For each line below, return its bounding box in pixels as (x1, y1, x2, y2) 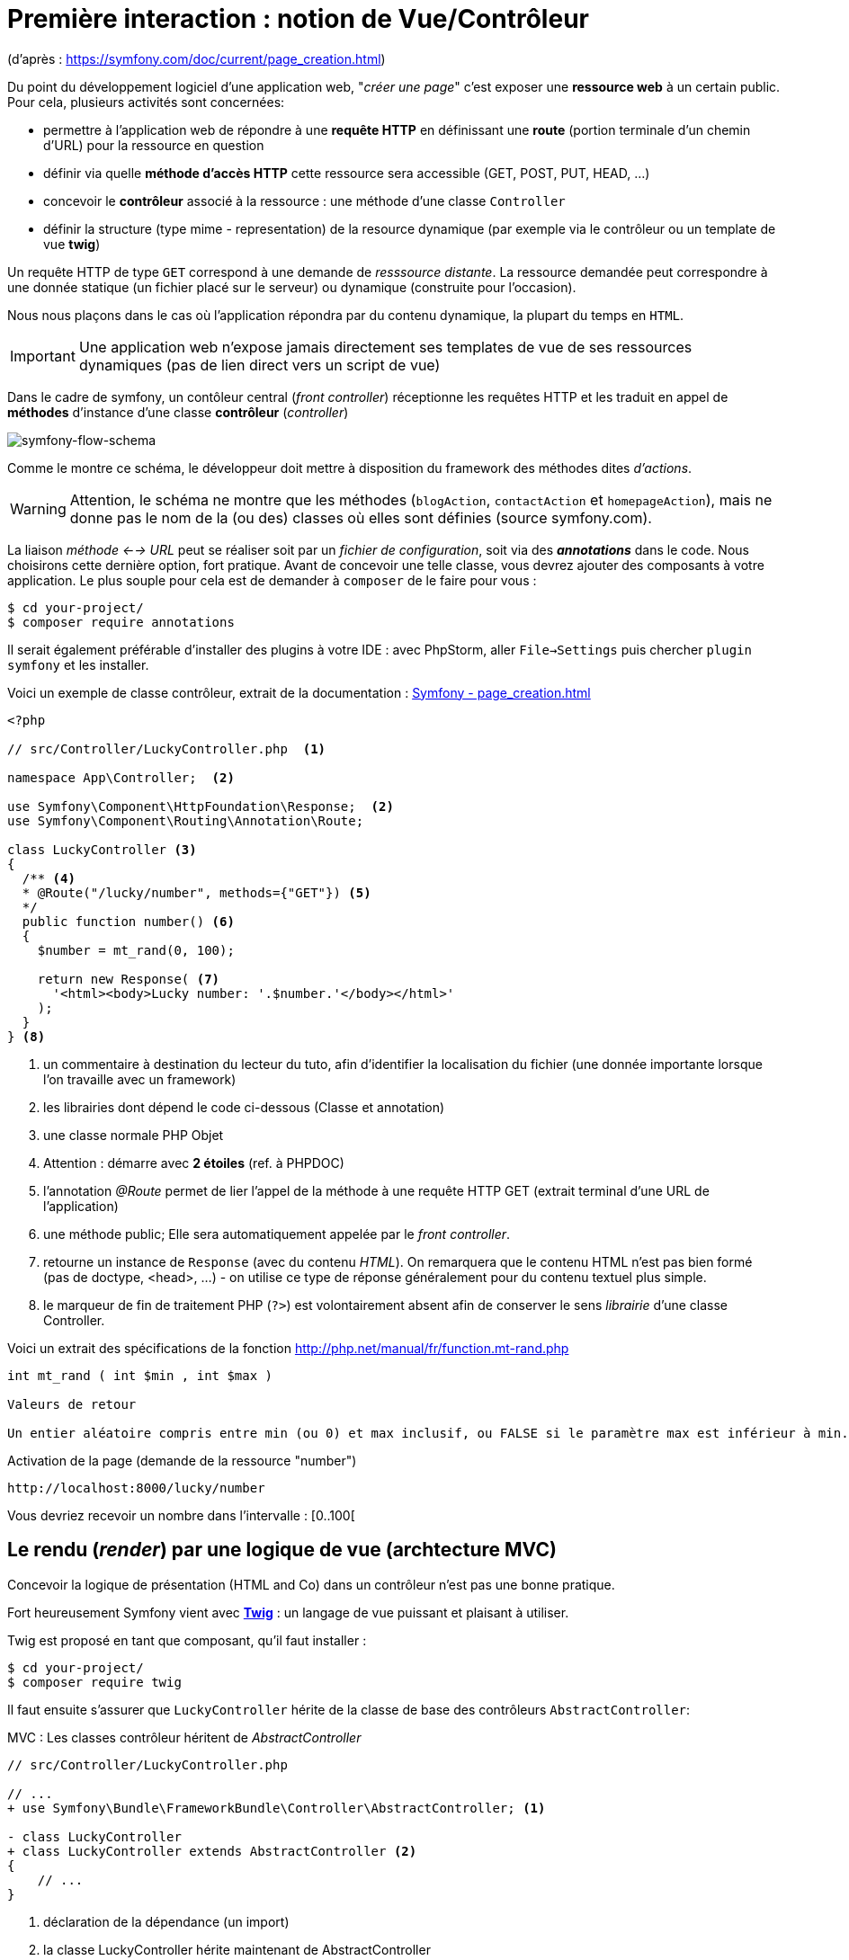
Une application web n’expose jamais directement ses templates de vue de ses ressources (78, 337, 693, 356)
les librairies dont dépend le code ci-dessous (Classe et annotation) (43, 1099, 445, 1115)
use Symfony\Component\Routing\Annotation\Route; (7, 813, 364, 828)
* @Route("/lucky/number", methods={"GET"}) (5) (22, 885, 371, 900)
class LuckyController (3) (7, 842, 197, 857)
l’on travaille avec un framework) (43, 1071, 237, 1087)
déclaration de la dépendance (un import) (43, 1913, 290, 1929)
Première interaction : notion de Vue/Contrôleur (7, 4, 589, 34)
